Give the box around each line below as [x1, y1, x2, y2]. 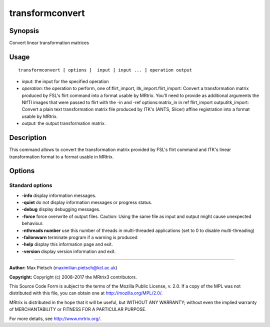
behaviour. [21, 220, 44, 226]
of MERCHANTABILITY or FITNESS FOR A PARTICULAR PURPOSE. [9, 306, 147, 312]
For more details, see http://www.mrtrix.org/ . [9, 315, 101, 321]
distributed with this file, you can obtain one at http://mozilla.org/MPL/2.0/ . [9, 290, 163, 296]
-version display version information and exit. [21, 248, 116, 254]
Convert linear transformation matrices [9, 40, 89, 46]
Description [9, 133, 47, 142]
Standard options [9, 182, 52, 189]
